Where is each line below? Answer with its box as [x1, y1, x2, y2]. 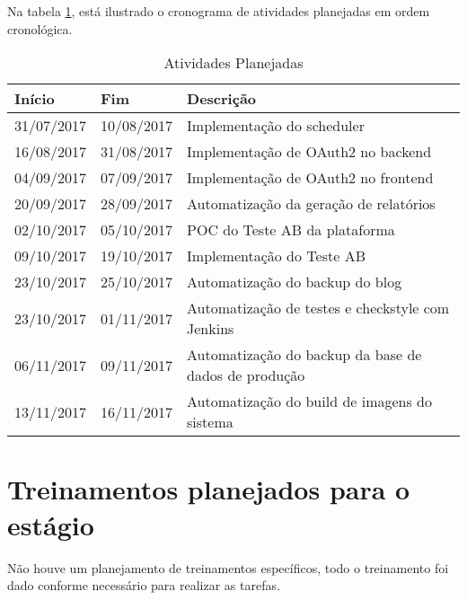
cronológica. [7, 19, 73, 38]
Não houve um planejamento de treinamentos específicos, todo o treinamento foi [7, 558, 449, 577]
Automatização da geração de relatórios [187, 193, 436, 215]
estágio [7, 506, 94, 543]
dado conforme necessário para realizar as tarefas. [7, 576, 280, 595]
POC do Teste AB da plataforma [187, 219, 395, 241]
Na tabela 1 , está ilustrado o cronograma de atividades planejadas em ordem [7, 2, 430, 20]
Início [14, 88, 55, 110]
